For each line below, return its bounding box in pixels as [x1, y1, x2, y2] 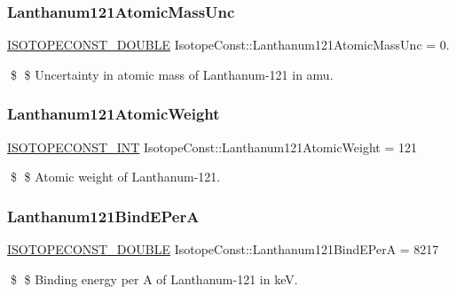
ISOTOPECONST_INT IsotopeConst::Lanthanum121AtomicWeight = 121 [7, 137, 417, 156]
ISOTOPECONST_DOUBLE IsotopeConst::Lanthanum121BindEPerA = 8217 [7, 240, 439, 259]
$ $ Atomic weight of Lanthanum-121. [10, 167, 221, 186]
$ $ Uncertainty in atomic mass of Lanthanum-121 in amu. [10, 65, 334, 83]
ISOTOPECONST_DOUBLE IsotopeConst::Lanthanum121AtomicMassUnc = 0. [7, 35, 450, 54]
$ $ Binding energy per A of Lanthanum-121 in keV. [10, 269, 298, 288]
